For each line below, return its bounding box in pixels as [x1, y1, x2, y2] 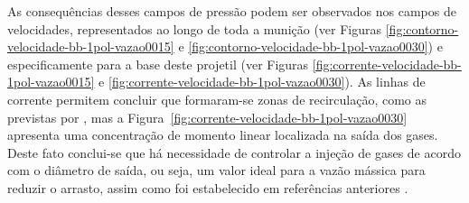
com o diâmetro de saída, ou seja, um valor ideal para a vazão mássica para [7, 161, 426, 180]
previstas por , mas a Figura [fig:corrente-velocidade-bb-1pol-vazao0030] [7, 107, 408, 126]
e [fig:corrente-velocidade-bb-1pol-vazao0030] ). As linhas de [98, 72, 426, 91]
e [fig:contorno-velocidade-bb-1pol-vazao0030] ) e [178, 37, 443, 56]
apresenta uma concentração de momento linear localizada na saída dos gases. [7, 125, 438, 144]
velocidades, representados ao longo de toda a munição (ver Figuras [7, 19, 382, 38]
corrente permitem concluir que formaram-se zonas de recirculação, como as [7, 89, 427, 108]
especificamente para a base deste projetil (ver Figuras [7, 54, 309, 73]
